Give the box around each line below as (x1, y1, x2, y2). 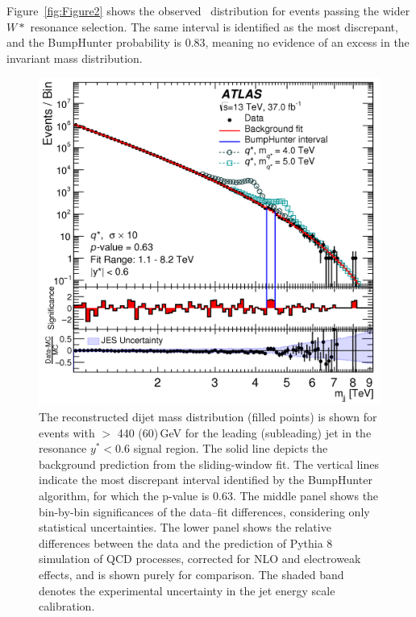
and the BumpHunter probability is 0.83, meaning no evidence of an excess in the (6, 34, 410, 51)
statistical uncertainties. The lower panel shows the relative (39, 519, 331, 536)
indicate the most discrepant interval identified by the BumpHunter (39, 471, 372, 488)
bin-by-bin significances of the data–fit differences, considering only (39, 503, 370, 520)
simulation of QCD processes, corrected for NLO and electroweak (39, 550, 361, 567)
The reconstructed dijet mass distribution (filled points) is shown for (39, 408, 377, 424)
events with (39, 424, 95, 441)
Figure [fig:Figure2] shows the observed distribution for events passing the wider (6, 2, 410, 19)
